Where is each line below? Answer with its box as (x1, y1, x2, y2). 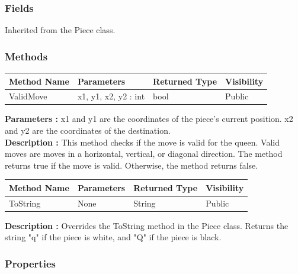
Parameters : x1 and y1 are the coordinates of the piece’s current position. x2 (5, 112, 293, 125)
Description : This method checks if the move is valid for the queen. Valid (5, 136, 280, 148)
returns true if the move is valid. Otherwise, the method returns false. (5, 159, 258, 171)
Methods (5, 49, 48, 63)
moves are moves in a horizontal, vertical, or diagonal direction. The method (5, 147, 283, 160)
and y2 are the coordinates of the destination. (5, 124, 171, 137)
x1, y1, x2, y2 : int (77, 90, 145, 102)
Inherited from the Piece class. (5, 24, 116, 36)
